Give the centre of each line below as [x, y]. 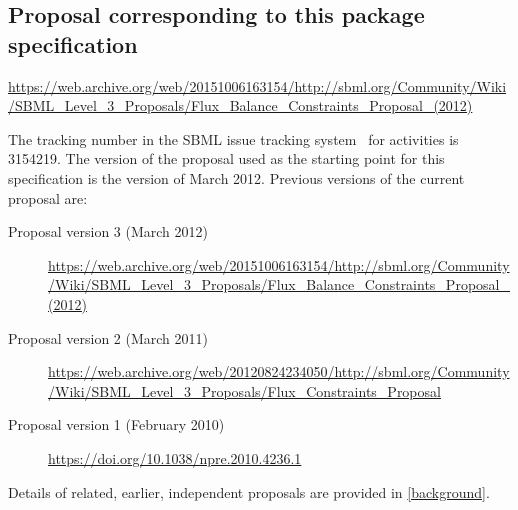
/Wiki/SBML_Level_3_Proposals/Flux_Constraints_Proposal [244, 390]
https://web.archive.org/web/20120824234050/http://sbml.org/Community [279, 371]
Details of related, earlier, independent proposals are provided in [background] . [249, 491]
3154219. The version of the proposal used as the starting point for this [226, 158]
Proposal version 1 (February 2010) [116, 424]
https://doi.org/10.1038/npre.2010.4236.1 [175, 457]
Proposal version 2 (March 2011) [108, 337]
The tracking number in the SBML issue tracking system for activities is [233, 138]
